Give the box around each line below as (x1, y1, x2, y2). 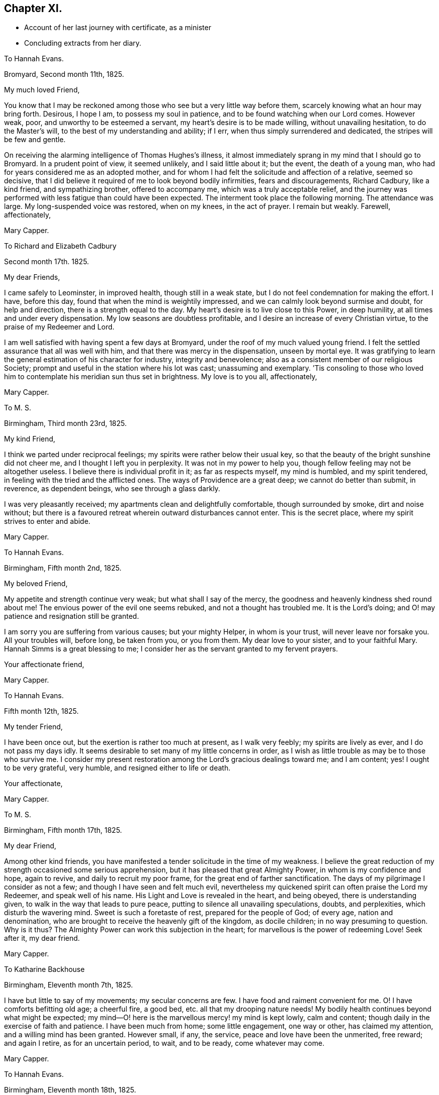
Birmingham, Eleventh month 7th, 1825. (4, 980, 133, 990)
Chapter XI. (4, 2, 62, 15)
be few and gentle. (4, 135, 66, 144)
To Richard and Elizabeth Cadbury (4, 242, 117, 251)
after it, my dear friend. (4, 934, 80, 943)
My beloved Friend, (4, 579, 68, 588)
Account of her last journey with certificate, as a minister (24, 23, 211, 32)
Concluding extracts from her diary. (24, 39, 141, 48)
